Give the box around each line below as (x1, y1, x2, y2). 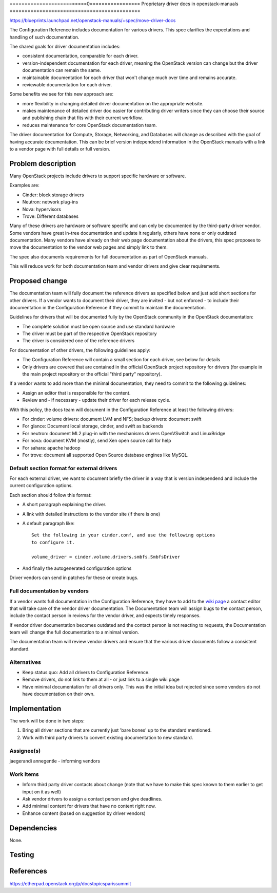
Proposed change (9, 276, 68, 285)
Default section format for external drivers (9, 464, 117, 472)
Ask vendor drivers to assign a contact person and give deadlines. (22, 795, 163, 802)
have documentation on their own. (22, 691, 95, 697)
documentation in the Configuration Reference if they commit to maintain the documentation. (9, 304, 206, 310)
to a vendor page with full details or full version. (9, 146, 110, 152)
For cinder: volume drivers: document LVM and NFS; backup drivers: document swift (22, 416, 202, 422)
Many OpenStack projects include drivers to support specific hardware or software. (9, 173, 186, 179)
